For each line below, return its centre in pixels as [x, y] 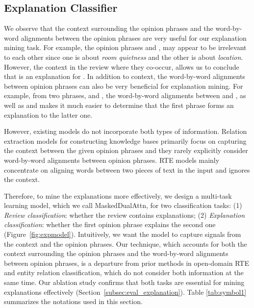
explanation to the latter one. [48, 115]
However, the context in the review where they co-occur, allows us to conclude [122, 66]
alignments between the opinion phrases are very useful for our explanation [134, 38]
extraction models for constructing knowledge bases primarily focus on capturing [125, 141]
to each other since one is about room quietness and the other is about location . [124, 57]
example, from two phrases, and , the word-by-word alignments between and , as [125, 95]
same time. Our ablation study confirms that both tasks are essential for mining [124, 282]
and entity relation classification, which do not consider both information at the [124, 272]
